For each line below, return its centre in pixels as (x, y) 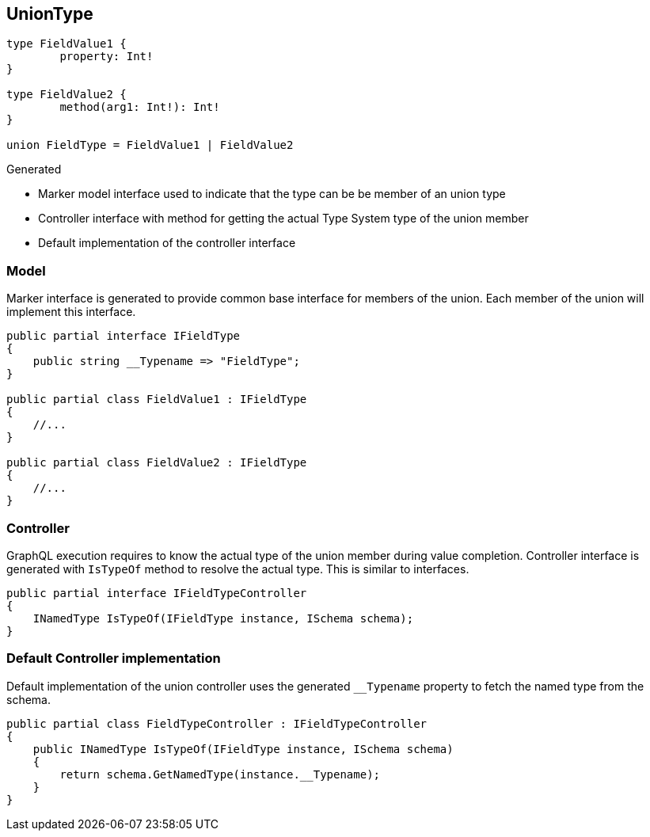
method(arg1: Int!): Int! (140, 107)
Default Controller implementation (114, 658)
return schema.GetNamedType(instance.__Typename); (220, 774)
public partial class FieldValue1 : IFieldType (157, 399)
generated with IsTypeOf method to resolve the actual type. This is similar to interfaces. (238, 569)
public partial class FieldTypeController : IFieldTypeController (217, 723)
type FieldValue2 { (67, 95)
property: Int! (106, 57)
